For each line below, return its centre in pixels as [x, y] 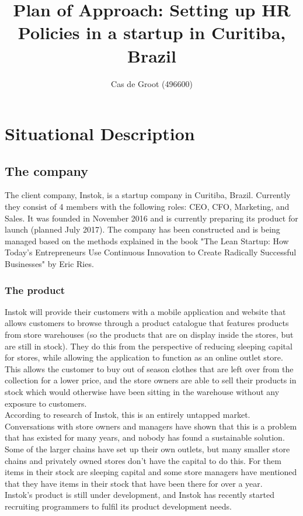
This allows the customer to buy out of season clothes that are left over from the [149, 368]
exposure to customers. [46, 403]
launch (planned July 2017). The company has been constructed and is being [142, 229]
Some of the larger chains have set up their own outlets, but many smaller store [147, 449]
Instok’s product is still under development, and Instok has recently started [140, 495]
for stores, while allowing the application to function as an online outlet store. [144, 357]
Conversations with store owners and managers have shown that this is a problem [151, 426]
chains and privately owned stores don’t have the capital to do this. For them [143, 460]
